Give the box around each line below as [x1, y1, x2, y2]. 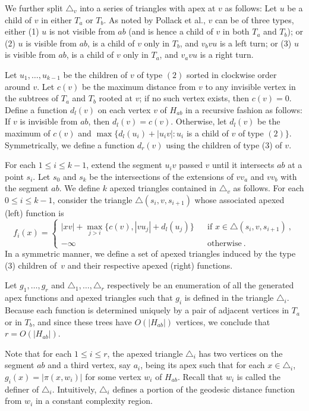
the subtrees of [5, 92, 59, 104]
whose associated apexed [194, 193, 285, 205]
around [5, 80, 30, 92]
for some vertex [85, 370, 141, 383]
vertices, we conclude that [175, 315, 270, 328]
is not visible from [49, 25, 115, 38]
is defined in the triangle [184, 291, 274, 304]
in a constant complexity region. [35, 394, 153, 407]
